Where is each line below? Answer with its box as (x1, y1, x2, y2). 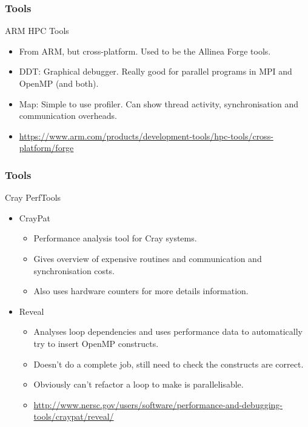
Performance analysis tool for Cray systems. (33, 232, 197, 244)
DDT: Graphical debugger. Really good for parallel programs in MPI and (19, 65, 292, 78)
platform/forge (19, 141, 74, 154)
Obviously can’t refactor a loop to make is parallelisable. (33, 378, 244, 391)
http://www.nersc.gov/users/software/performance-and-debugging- (33, 398, 283, 411)
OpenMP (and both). (19, 77, 99, 89)
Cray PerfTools (5, 191, 61, 204)
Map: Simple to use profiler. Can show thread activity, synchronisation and (19, 97, 298, 110)
